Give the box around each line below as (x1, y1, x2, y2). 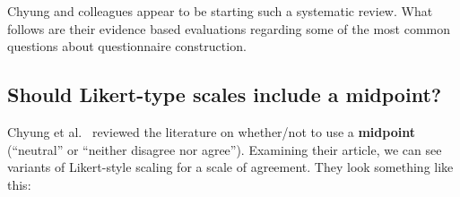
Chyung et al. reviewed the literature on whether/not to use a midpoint (7, 122, 415, 141)
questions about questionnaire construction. (7, 37, 247, 56)
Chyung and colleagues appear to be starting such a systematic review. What (7, 2, 433, 20)
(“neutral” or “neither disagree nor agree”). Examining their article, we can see (7, 140, 442, 158)
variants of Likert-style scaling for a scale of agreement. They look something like (7, 158, 454, 176)
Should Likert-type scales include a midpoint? (7, 81, 442, 108)
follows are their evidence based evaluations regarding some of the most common (7, 19, 450, 38)
